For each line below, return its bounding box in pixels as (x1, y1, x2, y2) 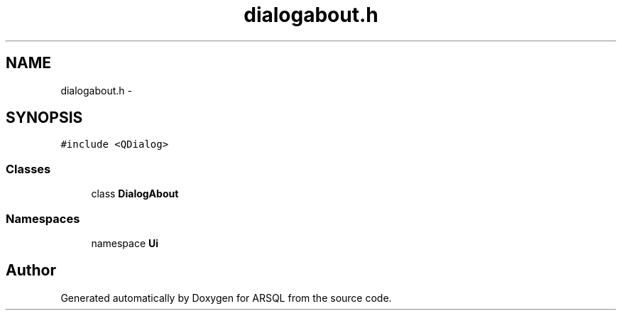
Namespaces (6, 211, 80, 226)
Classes (6, 161, 51, 176)
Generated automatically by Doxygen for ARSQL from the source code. (60, 291, 392, 304)
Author (6, 261, 56, 280)
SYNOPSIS (6, 109, 83, 127)
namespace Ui (91, 236, 159, 249)
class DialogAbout (91, 187, 179, 200)
